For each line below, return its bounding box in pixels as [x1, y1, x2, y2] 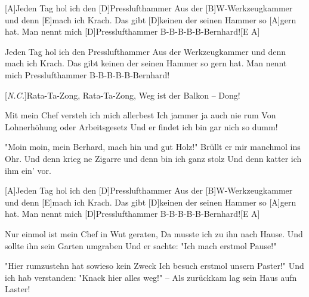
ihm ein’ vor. [5, 164, 51, 176]
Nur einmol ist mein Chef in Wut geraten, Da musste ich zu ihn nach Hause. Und [5, 227, 303, 240]
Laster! [5, 283, 30, 295]
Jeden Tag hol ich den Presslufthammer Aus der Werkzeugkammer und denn [5, 45, 286, 57]
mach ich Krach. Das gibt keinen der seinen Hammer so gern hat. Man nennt [5, 57, 287, 69]
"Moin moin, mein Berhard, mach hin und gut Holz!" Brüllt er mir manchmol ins [5, 140, 301, 153]
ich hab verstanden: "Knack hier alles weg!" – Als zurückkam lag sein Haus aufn [5, 271, 297, 283]
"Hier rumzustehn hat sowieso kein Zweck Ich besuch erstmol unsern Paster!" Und [5, 259, 304, 272]
